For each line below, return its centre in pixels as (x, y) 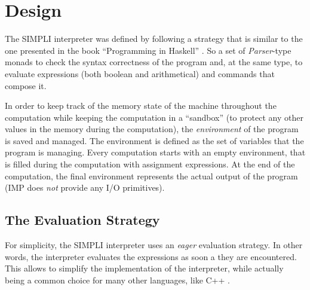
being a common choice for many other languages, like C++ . (117, 280)
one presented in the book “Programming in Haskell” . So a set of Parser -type (148, 50)
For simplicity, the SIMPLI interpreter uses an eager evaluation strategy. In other (154, 245)
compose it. (26, 85)
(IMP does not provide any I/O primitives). (85, 187)
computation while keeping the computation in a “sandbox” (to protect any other (154, 117)
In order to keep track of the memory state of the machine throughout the (141, 106)
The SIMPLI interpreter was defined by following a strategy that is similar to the (154, 39)
